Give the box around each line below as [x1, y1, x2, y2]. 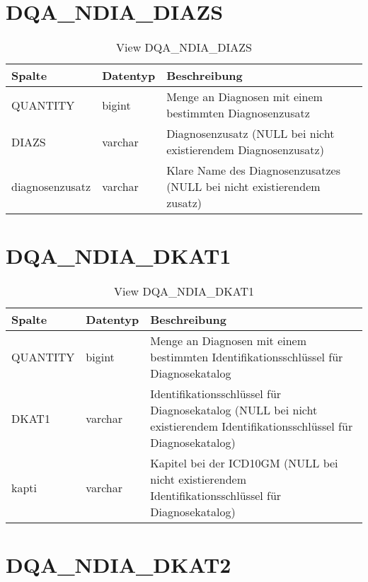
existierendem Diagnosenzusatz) [166, 141, 324, 158]
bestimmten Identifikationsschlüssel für [150, 349, 343, 366]
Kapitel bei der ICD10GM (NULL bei [150, 455, 338, 472]
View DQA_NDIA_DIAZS [116, 39, 252, 56]
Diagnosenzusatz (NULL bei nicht [166, 125, 335, 142]
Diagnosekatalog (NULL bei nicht [150, 402, 318, 419]
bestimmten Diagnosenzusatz [166, 105, 310, 122]
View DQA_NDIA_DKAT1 [113, 283, 254, 300]
